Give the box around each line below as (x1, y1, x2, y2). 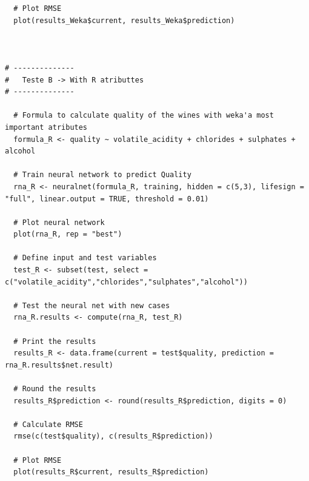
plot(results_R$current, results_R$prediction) (13, 468, 209, 477)
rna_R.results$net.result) (5, 360, 113, 369)
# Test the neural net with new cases (13, 301, 170, 310)
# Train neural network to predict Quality (13, 170, 191, 180)
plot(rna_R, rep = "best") (13, 230, 122, 239)
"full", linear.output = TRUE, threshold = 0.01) (5, 194, 209, 203)
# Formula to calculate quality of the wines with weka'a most (13, 111, 274, 120)
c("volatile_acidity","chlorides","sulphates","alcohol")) (5, 277, 248, 286)
